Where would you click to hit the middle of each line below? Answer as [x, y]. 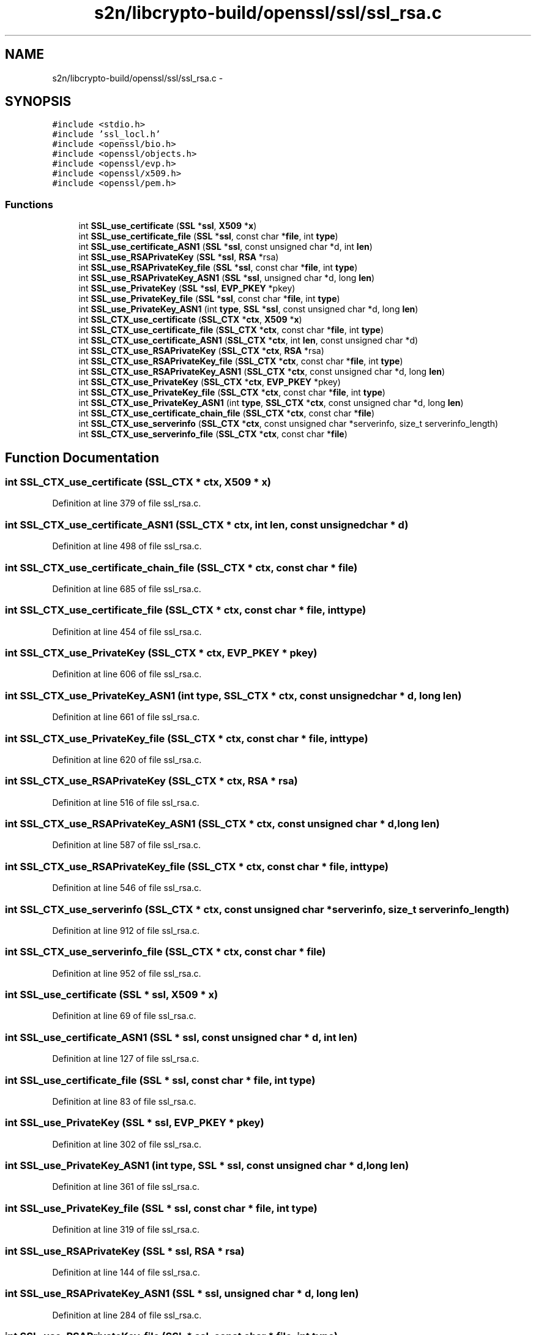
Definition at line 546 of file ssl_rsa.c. [127, 888]
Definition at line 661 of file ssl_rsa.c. [126, 717]
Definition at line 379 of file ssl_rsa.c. [127, 503]
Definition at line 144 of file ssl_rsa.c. [126, 1272]
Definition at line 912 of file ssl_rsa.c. [126, 930]
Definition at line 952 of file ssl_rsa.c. [127, 973]
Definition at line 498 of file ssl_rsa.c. [127, 546]
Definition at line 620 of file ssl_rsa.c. [127, 759]
